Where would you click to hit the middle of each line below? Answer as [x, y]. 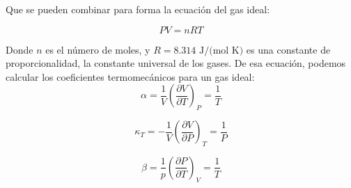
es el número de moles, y [98, 49]
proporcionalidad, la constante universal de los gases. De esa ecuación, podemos [176, 63]
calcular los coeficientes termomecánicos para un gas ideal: [130, 76]
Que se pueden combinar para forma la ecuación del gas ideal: [138, 9]
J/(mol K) [221, 50]
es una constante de [288, 49]
